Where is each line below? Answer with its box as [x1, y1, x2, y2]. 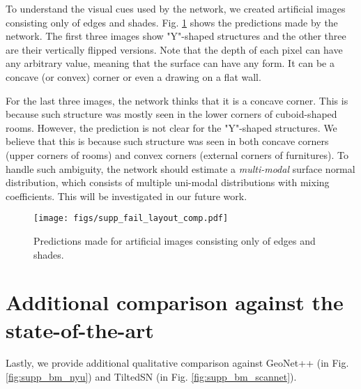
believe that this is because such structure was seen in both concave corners [6, 134, 329, 148]
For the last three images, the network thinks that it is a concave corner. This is [6, 93, 348, 107]
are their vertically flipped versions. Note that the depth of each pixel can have [6, 42, 343, 56]
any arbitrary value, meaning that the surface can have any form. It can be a [6, 56, 335, 70]
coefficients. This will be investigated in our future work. [6, 188, 247, 203]
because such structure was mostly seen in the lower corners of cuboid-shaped [6, 107, 337, 121]
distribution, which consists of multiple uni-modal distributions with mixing [6, 175, 330, 190]
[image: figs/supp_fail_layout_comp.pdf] [33, 213, 229, 224]
